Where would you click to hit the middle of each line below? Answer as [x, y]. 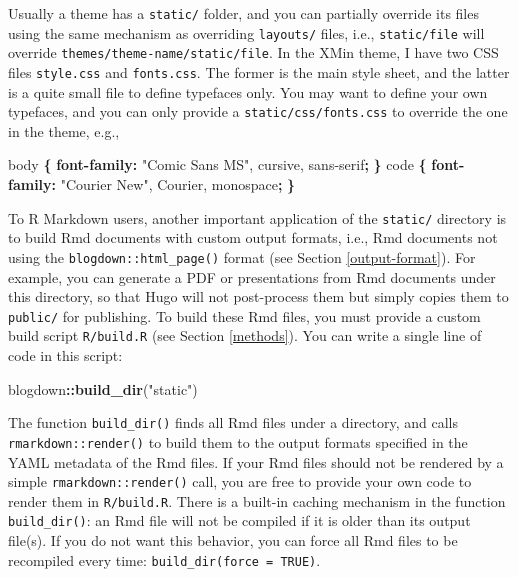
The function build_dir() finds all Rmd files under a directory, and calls [233, 422]
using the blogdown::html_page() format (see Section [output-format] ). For [242, 256]
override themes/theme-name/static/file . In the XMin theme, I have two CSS [253, 52]
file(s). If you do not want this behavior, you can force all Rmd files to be [233, 540]
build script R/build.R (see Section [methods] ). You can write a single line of [245, 335]
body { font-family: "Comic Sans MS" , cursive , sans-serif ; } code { [217, 164]
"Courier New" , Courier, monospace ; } [178, 184]
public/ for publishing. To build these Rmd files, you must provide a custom [244, 315]
